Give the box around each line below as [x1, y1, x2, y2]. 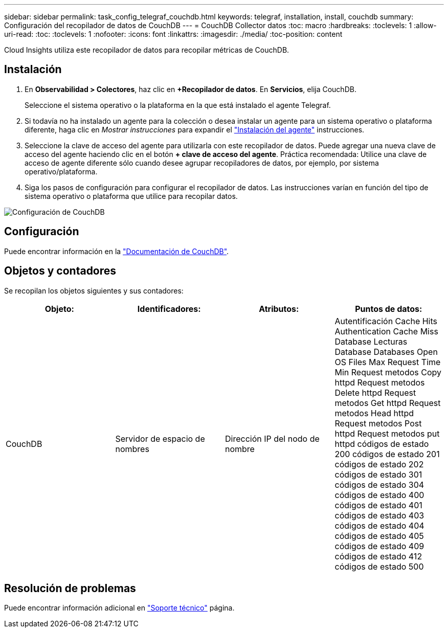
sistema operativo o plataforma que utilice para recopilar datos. [25, 191, 238, 200]
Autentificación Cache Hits [334, 315, 437, 326]
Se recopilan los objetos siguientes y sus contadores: [4, 286, 184, 295]
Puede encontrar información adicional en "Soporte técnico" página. [4, 603, 235, 613]
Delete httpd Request [334, 387, 416, 398]
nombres [115, 443, 149, 454]
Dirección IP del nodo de [225, 433, 320, 444]
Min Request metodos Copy [334, 367, 442, 377]
